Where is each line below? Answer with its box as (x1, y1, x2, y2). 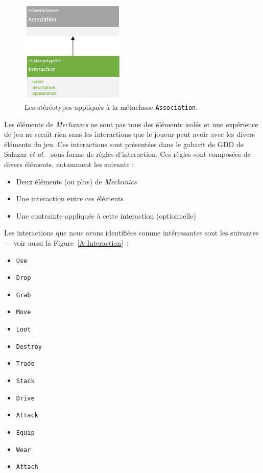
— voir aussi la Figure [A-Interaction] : (4, 237, 129, 248)
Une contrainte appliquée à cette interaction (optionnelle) (16, 210, 196, 221)
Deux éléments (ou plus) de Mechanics (16, 176, 137, 186)
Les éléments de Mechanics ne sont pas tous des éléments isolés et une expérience (4, 119, 258, 129)
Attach (16, 463, 38, 471)
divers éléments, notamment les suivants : (4, 158, 134, 169)
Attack (16, 412, 38, 419)
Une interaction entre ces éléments (16, 193, 124, 204)
